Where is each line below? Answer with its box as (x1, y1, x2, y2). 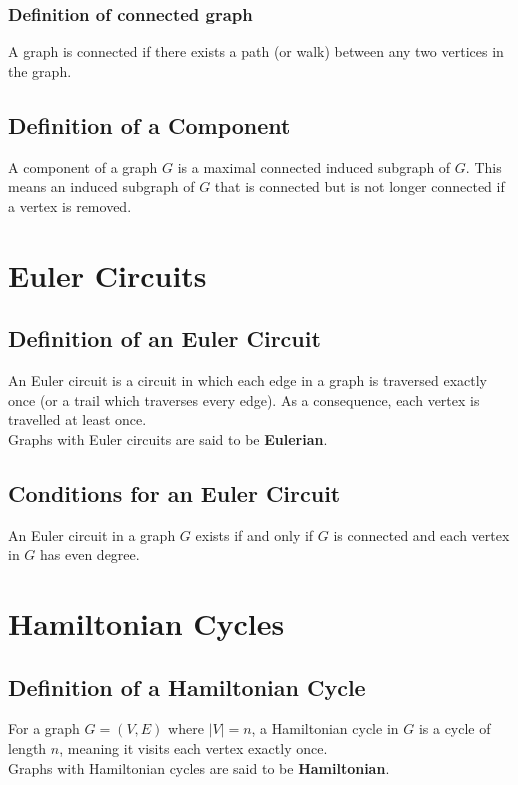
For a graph (8, 718, 80, 739)
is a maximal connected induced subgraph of (177, 156, 451, 177)
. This (465, 156, 502, 177)
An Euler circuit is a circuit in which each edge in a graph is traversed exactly (8, 369, 487, 390)
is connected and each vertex (333, 524, 510, 545)
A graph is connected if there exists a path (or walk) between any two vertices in (8, 41, 504, 62)
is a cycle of (418, 718, 491, 739)
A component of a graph (8, 156, 158, 177)
